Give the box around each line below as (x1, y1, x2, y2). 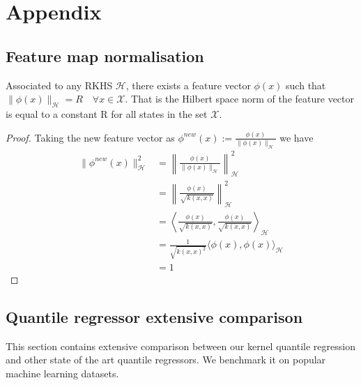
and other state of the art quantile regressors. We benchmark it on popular (6, 352, 326, 367)
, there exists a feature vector (125, 77, 251, 92)
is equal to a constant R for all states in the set (6, 106, 208, 121)
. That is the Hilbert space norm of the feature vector (125, 91, 354, 106)
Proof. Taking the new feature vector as (6, 130, 175, 144)
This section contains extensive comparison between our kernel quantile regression (6, 338, 355, 353)
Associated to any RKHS (6, 77, 113, 92)
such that (286, 77, 326, 92)
